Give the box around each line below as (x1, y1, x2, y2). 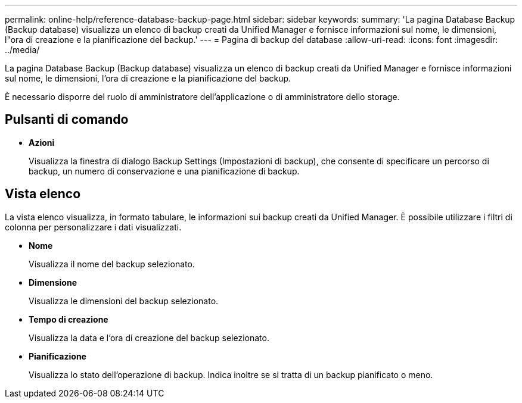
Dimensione (29, 277, 77, 288)
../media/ (5, 45, 40, 55)
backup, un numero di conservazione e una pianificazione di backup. (29, 165, 300, 176)
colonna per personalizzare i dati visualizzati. (5, 221, 182, 232)
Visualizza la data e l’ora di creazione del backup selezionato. (29, 332, 269, 343)
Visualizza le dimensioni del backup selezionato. (29, 295, 219, 306)
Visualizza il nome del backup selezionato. (29, 258, 195, 269)
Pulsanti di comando (5, 112, 129, 127)
